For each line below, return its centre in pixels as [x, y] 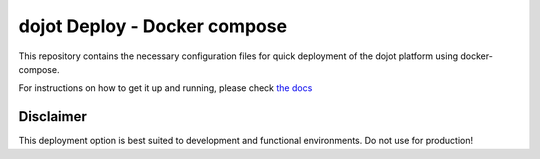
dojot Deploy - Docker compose [153, 26]
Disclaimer [52, 116]
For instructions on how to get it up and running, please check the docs [165, 88]
